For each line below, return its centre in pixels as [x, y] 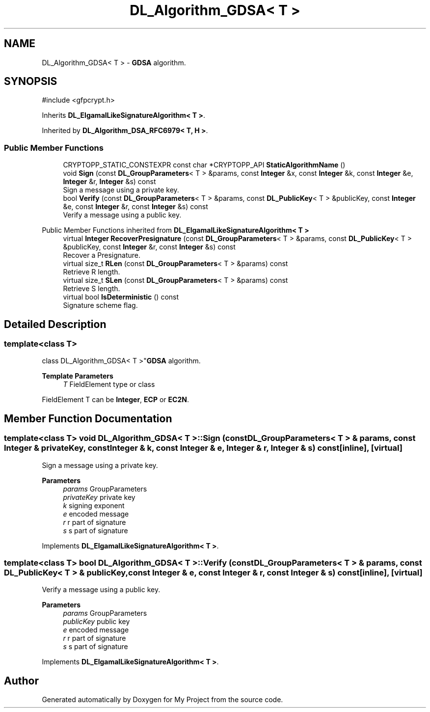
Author [21, 681]
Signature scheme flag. [100, 305]
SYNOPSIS [31, 82]
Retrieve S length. [92, 289]
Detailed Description [55, 324]
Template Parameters [78, 376]
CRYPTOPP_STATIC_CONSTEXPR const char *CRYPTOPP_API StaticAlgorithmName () [204, 165]
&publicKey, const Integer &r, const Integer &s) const [149, 247]
